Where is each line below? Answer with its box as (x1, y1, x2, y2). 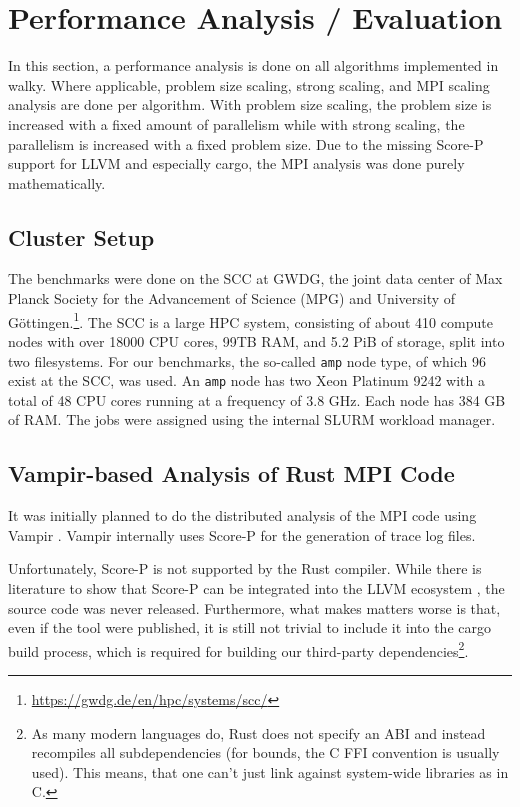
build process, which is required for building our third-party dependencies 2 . (8, 637, 469, 661)
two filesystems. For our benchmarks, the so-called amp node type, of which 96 (8, 350, 486, 371)
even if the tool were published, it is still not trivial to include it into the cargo (8, 617, 491, 638)
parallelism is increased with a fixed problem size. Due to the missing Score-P (8, 133, 484, 154)
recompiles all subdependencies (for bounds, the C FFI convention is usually (31, 742, 500, 763)
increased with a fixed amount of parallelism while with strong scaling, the (8, 113, 465, 134)
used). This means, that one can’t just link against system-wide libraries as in (31, 761, 509, 782)
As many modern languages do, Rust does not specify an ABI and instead (31, 722, 486, 743)
